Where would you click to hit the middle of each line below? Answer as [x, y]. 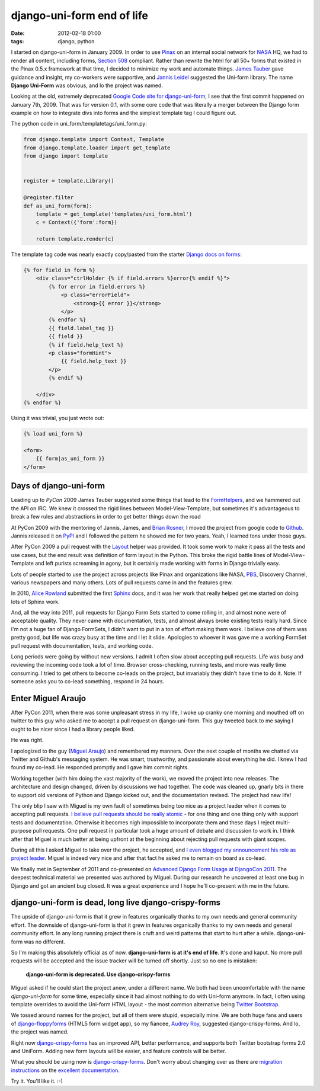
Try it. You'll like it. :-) [37, 1081]
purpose [21, 831]
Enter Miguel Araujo [48, 698]
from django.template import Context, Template [94, 140]
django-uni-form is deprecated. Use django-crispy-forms [98, 974]
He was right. [27, 740]
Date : [18, 33]
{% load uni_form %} [53, 434]
